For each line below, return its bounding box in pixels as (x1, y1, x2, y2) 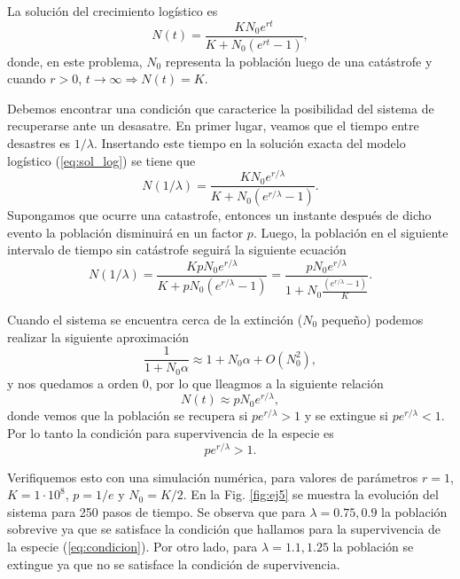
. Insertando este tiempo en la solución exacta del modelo (93, 133, 406, 152)
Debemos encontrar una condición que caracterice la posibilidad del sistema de (7, 98, 434, 117)
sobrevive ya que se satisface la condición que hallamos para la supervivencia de (7, 520, 441, 538)
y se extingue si (304, 406, 388, 425)
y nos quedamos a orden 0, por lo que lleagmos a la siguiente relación (7, 373, 384, 392)
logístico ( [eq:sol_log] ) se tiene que (7, 151, 196, 169)
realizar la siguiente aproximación (7, 327, 190, 346)
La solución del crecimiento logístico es (7, 2, 218, 20)
